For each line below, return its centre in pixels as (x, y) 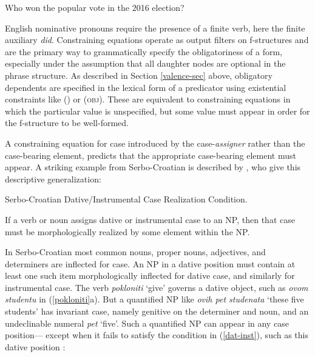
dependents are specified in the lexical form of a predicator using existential (146, 87)
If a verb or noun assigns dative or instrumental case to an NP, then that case (150, 219)
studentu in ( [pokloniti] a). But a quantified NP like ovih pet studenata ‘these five (154, 299)
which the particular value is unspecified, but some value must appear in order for (157, 111)
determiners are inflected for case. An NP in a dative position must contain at (150, 263)
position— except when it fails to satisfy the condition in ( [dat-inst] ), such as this (157, 335)
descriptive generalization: (53, 178)
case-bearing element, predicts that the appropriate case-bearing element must (151, 155)
